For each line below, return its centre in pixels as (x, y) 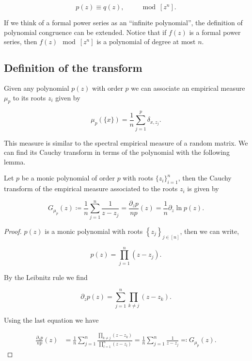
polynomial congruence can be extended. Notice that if (85, 32)
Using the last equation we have (51, 320)
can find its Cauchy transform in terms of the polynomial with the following (117, 152)
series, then (21, 41)
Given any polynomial (37, 88)
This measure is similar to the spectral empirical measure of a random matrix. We (126, 142)
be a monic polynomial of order (68, 178)
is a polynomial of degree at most (146, 41)
